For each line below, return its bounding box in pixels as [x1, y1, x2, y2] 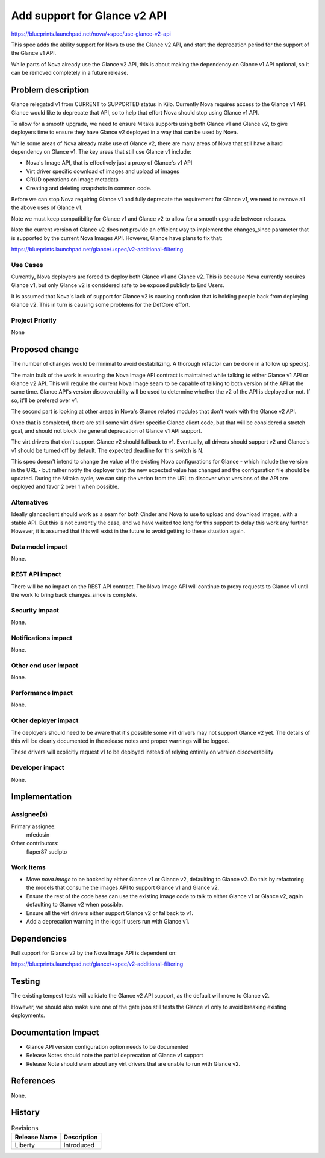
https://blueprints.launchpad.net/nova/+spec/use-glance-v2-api [11, 30, 171, 37]
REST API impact [11, 570, 61, 579]
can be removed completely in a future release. [11, 69, 129, 77]
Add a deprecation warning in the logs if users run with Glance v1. [26, 917, 190, 925]
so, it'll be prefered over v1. [11, 397, 79, 404]
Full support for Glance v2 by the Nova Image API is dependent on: [11, 949, 177, 957]
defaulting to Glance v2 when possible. [26, 901, 123, 908]
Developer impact [11, 763, 64, 772]
